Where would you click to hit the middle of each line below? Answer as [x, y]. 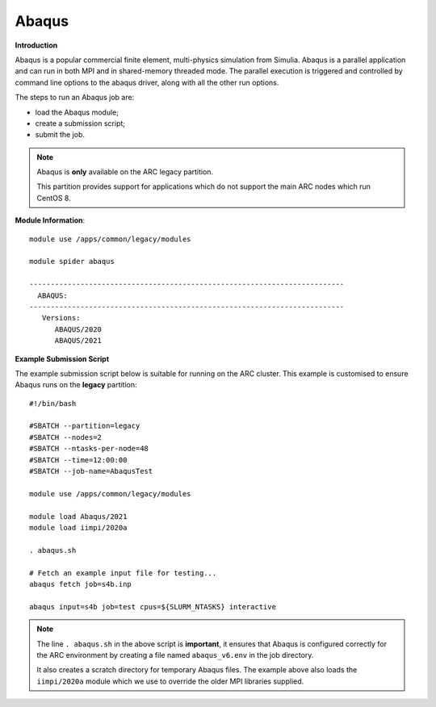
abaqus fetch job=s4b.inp [81, 584]
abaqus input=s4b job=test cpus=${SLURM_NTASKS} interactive [153, 607]
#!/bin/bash [53, 403]
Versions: [61, 318]
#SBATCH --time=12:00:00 [78, 460]
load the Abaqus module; [77, 112]
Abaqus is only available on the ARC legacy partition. [125, 172]
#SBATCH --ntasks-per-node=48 [89, 449]
